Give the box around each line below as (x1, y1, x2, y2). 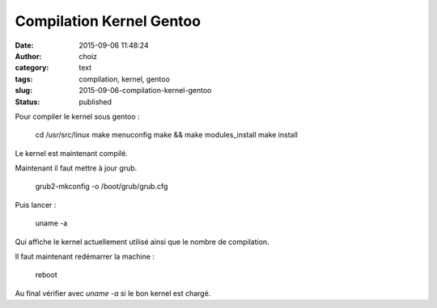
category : (15, 63, 49, 73)
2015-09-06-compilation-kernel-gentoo (78, 86, 212, 95)
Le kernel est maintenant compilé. (15, 148, 129, 158)
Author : (15, 51, 42, 61)
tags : (15, 74, 33, 84)
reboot (35, 270, 58, 280)
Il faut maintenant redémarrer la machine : (15, 251, 155, 262)
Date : (15, 40, 34, 50)
